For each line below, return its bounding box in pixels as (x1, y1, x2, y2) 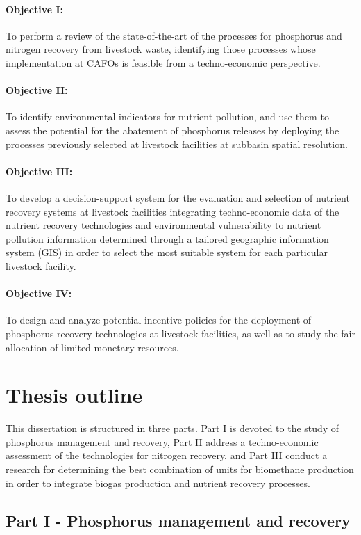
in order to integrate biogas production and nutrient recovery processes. (6, 475, 310, 490)
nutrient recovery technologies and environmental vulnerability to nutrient (6, 218, 321, 232)
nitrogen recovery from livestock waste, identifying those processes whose (6, 42, 316, 56)
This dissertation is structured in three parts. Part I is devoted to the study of (6, 421, 339, 436)
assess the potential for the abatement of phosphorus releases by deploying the (6, 122, 339, 137)
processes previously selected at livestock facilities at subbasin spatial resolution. (6, 136, 348, 151)
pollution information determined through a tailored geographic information (6, 231, 329, 246)
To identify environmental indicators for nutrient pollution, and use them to (6, 109, 329, 124)
